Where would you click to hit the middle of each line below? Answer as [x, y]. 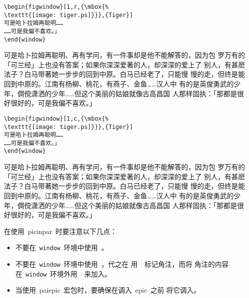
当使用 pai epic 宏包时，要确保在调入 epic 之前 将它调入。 [108, 290]
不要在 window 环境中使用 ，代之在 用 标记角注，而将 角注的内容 [122, 264]
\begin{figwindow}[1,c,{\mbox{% [56, 118]
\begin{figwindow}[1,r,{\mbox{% [56, 7]
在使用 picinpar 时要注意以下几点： [60, 231]
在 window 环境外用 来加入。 [63, 273]
